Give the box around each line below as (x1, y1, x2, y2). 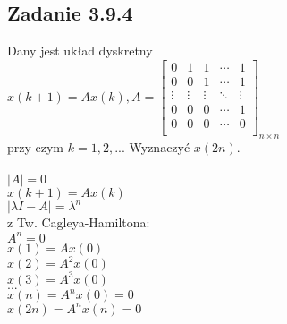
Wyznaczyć (129, 137, 190, 156)
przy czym (7, 137, 64, 156)
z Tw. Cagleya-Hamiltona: (7, 213, 150, 232)
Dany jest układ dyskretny (7, 41, 153, 60)
